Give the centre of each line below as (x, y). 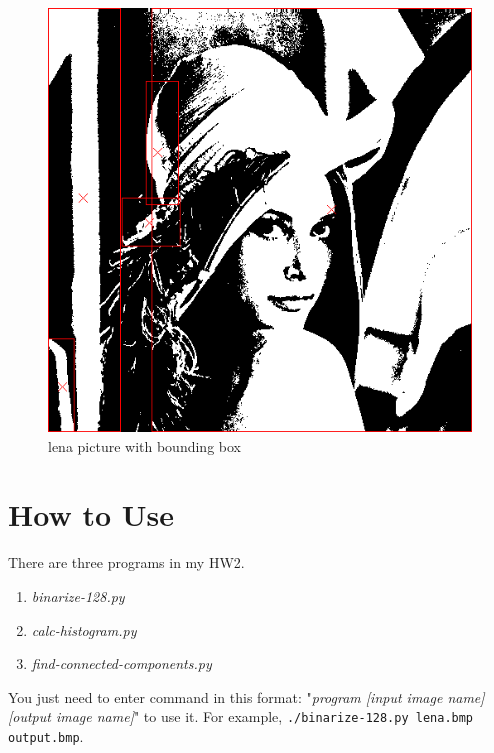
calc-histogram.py (84, 629)
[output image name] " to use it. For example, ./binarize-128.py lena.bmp (241, 716)
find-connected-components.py (121, 663)
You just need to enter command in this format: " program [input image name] (246, 696)
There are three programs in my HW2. (126, 562)
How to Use (91, 514)
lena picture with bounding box (144, 445)
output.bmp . (46, 735)
